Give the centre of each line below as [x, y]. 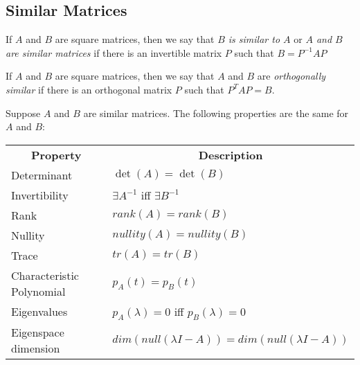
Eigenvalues [39, 312]
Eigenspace [38, 332]
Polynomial [38, 291]
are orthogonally [291, 76]
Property [56, 154]
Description [231, 154]
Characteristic [45, 275]
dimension [36, 348]
